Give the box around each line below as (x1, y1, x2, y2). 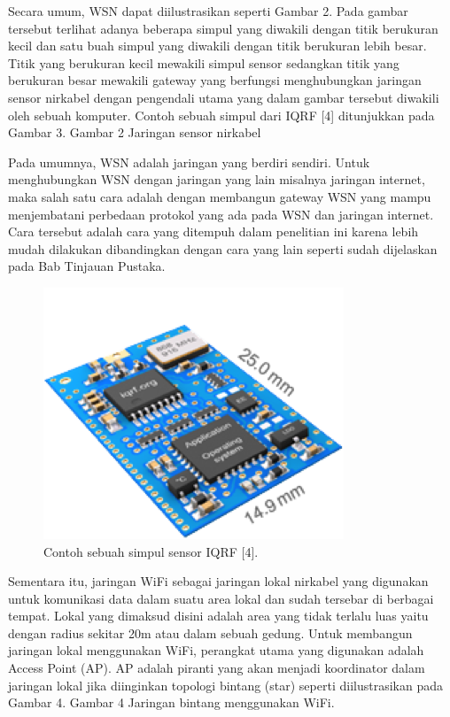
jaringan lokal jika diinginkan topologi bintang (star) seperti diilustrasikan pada (8, 675, 443, 694)
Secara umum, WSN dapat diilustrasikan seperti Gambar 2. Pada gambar (8, 2, 408, 19)
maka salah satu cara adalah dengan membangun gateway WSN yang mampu (8, 187, 431, 205)
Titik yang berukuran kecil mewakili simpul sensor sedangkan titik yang (8, 53, 400, 72)
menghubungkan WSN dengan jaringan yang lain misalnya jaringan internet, (8, 170, 425, 189)
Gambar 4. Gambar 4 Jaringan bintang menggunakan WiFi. (8, 693, 335, 712)
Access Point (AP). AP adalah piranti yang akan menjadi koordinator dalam (8, 659, 425, 677)
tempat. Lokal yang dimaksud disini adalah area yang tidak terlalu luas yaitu (8, 606, 429, 625)
